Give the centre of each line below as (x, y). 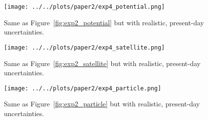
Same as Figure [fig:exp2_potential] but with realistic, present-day (104, 22)
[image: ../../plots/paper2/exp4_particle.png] (83, 88)
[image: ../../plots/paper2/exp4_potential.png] (84, 7)
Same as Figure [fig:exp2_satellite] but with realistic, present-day (102, 63)
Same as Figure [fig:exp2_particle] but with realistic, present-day (102, 104)
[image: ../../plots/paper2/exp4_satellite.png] (84, 47)
